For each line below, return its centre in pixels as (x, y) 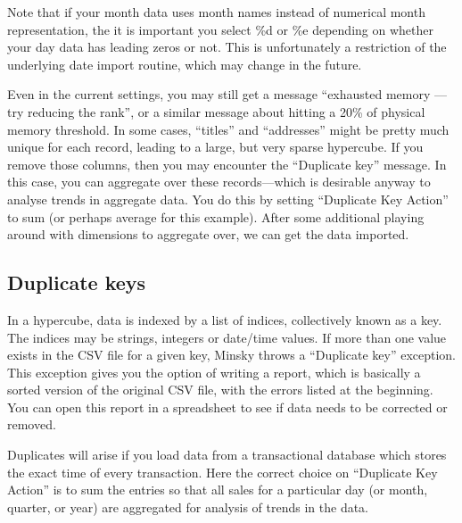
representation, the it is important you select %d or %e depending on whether (220, 29)
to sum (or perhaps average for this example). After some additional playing (216, 216)
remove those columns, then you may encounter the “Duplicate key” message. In (227, 164)
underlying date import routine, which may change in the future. (185, 64)
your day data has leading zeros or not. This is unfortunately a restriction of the (227, 47)
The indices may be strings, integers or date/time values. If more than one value (227, 337)
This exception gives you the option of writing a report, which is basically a (214, 372)
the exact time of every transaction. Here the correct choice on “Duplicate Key (223, 472)
